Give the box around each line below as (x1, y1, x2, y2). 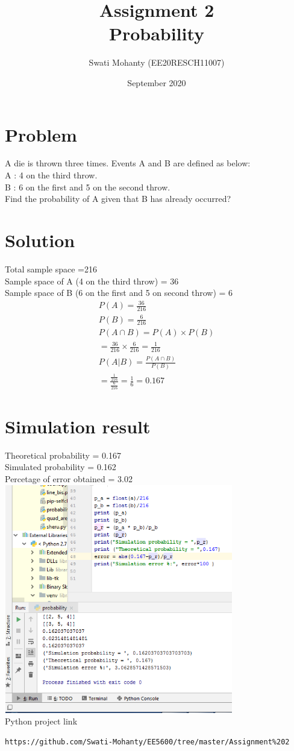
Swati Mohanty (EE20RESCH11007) (89, 56, 225, 69)
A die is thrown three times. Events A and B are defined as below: (5, 157, 251, 169)
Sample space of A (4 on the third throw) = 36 (5, 274, 179, 287)
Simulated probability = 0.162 (5, 460, 116, 473)
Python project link (5, 715, 78, 727)
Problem (5, 122, 77, 146)
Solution (5, 228, 75, 252)
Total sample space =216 (5, 262, 97, 275)
